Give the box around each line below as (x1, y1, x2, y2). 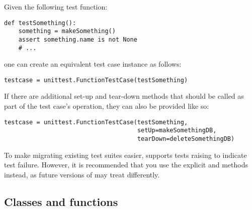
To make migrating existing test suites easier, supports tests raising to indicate (4, 149, 247, 160)
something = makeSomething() (18, 28, 116, 35)
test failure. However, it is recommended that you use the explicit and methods (4, 159, 248, 170)
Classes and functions (4, 193, 118, 209)
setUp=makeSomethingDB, (137, 127, 217, 134)
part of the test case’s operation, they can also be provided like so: (4, 101, 209, 111)
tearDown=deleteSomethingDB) (137, 135, 235, 142)
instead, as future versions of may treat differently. (4, 169, 160, 179)
